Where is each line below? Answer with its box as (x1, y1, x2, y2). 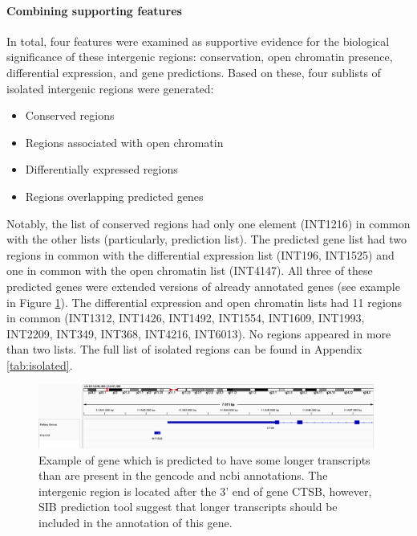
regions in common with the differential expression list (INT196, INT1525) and (6, 246, 395, 263)
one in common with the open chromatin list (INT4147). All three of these (6, 262, 373, 279)
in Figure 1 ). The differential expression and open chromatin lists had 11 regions (6, 293, 403, 310)
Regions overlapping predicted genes (25, 187, 204, 204)
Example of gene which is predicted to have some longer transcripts (38, 451, 370, 468)
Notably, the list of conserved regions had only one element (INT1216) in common (6, 215, 411, 231)
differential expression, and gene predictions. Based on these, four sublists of (6, 63, 381, 80)
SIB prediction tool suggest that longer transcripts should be (38, 498, 338, 515)
